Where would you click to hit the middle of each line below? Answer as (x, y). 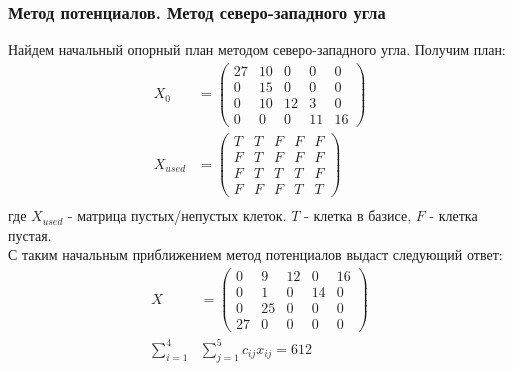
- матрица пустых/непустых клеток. (177, 215)
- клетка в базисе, (358, 215)
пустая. (30, 234)
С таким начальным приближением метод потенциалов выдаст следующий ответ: (255, 254)
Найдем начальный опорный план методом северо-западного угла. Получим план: (257, 49)
